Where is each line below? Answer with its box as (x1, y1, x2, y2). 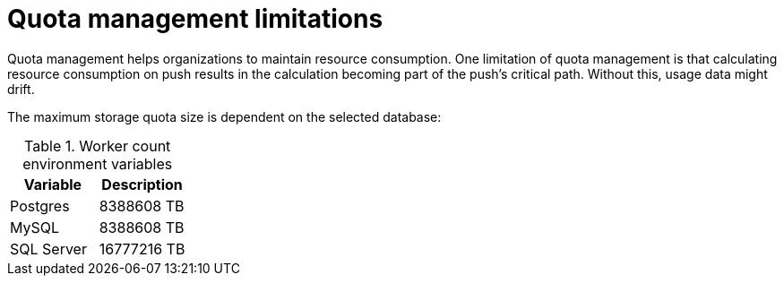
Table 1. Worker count (24, 136, 171, 155)
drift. (7, 81, 35, 97)
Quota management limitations (7, 4, 383, 34)
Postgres (10, 196, 70, 215)
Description (101, 175, 183, 193)
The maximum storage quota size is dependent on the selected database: (7, 108, 442, 124)
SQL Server (10, 239, 87, 258)
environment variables (22, 154, 173, 173)
